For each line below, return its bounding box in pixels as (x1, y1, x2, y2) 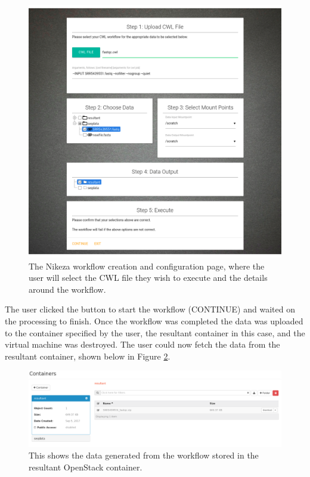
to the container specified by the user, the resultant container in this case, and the (5, 326, 305, 339)
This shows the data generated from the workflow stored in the (29, 449, 259, 461)
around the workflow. (29, 283, 106, 295)
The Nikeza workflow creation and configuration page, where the (29, 259, 265, 272)
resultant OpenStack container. (29, 460, 142, 473)
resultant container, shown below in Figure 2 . (5, 349, 170, 362)
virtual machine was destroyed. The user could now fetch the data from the (5, 338, 280, 351)
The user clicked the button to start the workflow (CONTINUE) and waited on (5, 303, 295, 315)
